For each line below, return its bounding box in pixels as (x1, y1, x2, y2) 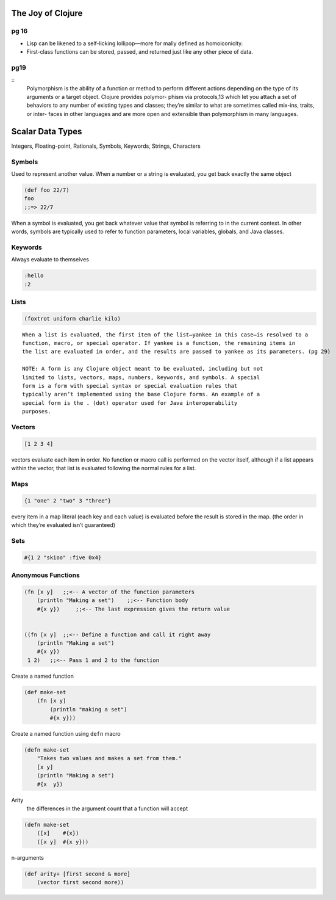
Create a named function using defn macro (11, 730, 121, 737)
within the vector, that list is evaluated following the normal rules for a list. (11, 465, 196, 472)
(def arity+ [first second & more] (24, 870, 130, 877)
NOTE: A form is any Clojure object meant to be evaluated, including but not (22, 365, 263, 372)
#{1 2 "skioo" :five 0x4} (24, 554, 102, 561)
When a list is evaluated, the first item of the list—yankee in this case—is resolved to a (22, 331, 309, 338)
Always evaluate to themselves (11, 256, 90, 263)
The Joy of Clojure (11, 8, 83, 18)
